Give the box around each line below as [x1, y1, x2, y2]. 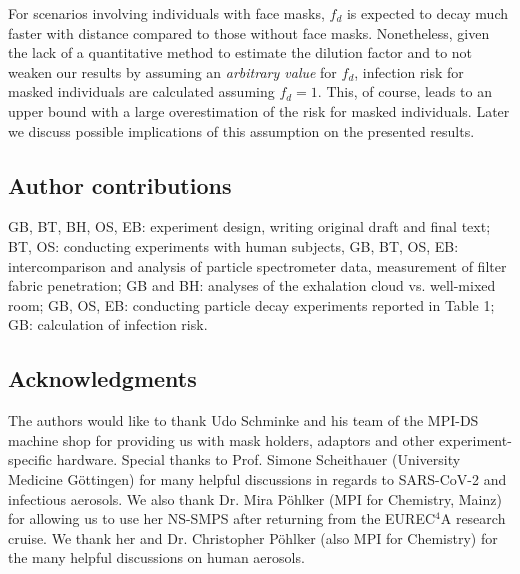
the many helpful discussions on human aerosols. [8, 547, 305, 568]
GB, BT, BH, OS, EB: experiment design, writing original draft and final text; [8, 216, 491, 237]
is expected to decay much [346, 3, 508, 23]
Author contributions [8, 169, 232, 200]
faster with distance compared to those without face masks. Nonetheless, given [8, 22, 490, 43]
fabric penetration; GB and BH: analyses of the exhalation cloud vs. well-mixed [8, 275, 496, 296]
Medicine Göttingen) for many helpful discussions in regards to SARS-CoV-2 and [8, 468, 507, 489]
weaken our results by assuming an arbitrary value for [8, 61, 337, 82]
